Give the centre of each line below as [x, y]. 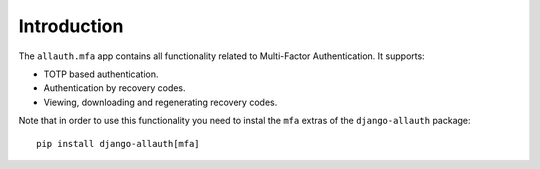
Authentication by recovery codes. [114, 88]
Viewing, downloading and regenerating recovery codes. [160, 102]
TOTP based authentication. [101, 74]
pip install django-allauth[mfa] [118, 143]
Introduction [71, 26]
